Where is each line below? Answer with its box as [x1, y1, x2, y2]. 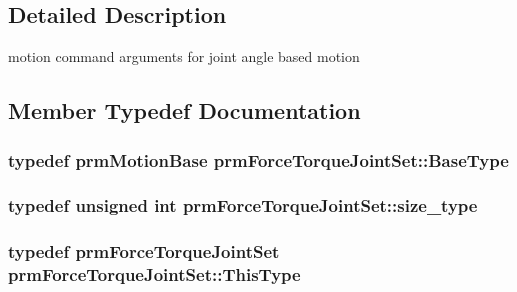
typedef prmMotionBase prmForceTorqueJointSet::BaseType [8, 147, 509, 172]
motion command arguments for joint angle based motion [8, 46, 360, 67]
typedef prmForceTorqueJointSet [8, 239, 280, 264]
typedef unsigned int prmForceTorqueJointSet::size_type [8, 193, 478, 218]
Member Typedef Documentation [8, 95, 361, 126]
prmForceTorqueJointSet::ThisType [8, 262, 301, 287]
